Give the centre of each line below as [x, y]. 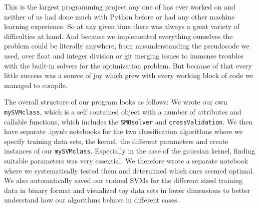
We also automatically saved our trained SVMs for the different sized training [123, 180]
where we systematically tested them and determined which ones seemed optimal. [129, 170]
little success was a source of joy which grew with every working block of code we [129, 75]
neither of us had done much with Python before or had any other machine [119, 16]
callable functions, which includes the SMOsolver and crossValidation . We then [128, 121]
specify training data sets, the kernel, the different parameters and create [116, 141]
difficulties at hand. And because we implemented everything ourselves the [118, 36]
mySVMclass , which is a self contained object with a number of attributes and [123, 111]
